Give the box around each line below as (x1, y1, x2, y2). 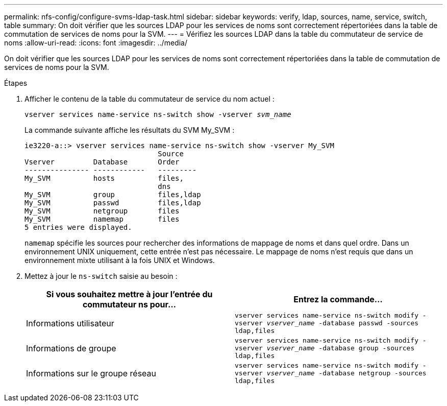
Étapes (4, 79, 28, 87)
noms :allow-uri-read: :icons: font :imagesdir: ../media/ (4, 38, 187, 47)
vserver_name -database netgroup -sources (266, 369, 427, 377)
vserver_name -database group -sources (266, 344, 415, 352)
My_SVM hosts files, (24, 174, 184, 182)
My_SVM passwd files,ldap (24, 199, 201, 207)
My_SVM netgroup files (24, 207, 180, 215)
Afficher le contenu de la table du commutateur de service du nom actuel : (24, 94, 275, 103)
